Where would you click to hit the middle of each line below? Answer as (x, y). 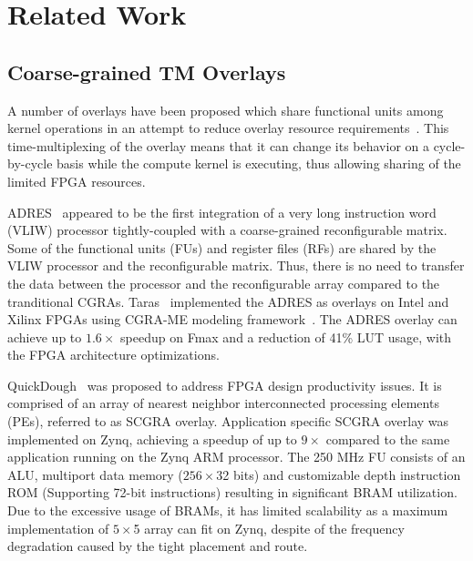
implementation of (58, 528)
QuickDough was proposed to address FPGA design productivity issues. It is (225, 385)
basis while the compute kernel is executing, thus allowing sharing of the (259, 163)
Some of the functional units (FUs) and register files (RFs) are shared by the (222, 247)
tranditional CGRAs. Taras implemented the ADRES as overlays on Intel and (228, 301)
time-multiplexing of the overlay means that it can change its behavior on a (218, 145)
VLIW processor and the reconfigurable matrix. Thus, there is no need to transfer (236, 265)
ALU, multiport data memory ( (95, 474)
